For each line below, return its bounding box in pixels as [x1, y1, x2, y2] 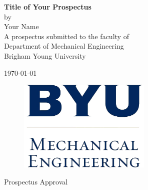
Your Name [4, 21, 39, 32]
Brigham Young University [4, 50, 86, 61]
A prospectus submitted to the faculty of [4, 31, 129, 41]
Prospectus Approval [4, 176, 68, 186]
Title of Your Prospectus [4, 2, 91, 12]
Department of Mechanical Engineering [4, 41, 124, 51]
